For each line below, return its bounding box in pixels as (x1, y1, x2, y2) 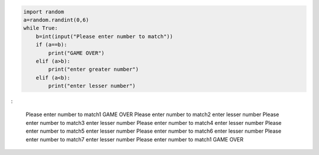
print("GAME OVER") (48, 50, 105, 56)
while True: (23, 25, 58, 32)
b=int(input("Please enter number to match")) (35, 33, 174, 39)
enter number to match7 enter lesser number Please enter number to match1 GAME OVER (25, 136, 243, 143)
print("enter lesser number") (48, 83, 136, 90)
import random (23, 8, 64, 15)
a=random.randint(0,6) (23, 17, 89, 23)
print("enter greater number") (48, 66, 139, 73)
